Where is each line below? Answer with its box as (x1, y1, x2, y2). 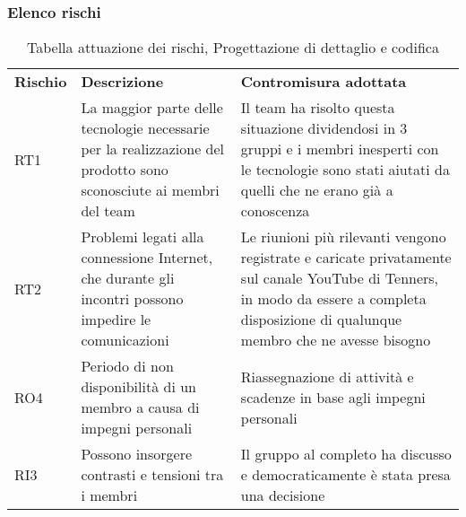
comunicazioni (81, 329, 169, 351)
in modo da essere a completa (240, 288, 427, 310)
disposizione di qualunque (240, 309, 402, 330)
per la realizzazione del (81, 138, 225, 160)
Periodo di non (81, 355, 174, 377)
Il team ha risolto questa (240, 97, 395, 118)
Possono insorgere (81, 443, 193, 465)
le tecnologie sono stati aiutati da (240, 159, 450, 180)
